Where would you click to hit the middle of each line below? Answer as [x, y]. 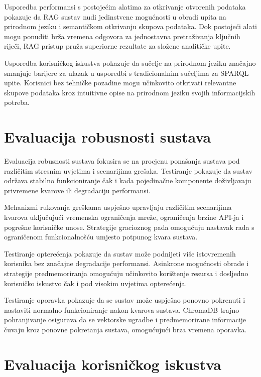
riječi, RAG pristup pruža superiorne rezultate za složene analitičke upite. [117, 46]
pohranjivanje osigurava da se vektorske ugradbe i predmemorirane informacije [125, 320]
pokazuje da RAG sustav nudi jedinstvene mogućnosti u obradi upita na [115, 16]
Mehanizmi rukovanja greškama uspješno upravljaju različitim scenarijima [118, 207]
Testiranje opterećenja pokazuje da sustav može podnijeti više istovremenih [120, 253]
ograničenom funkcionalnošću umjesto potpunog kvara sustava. [101, 237]
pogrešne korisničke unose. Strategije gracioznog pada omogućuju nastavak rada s [129, 227]
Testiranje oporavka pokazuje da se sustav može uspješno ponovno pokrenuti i [125, 300]
